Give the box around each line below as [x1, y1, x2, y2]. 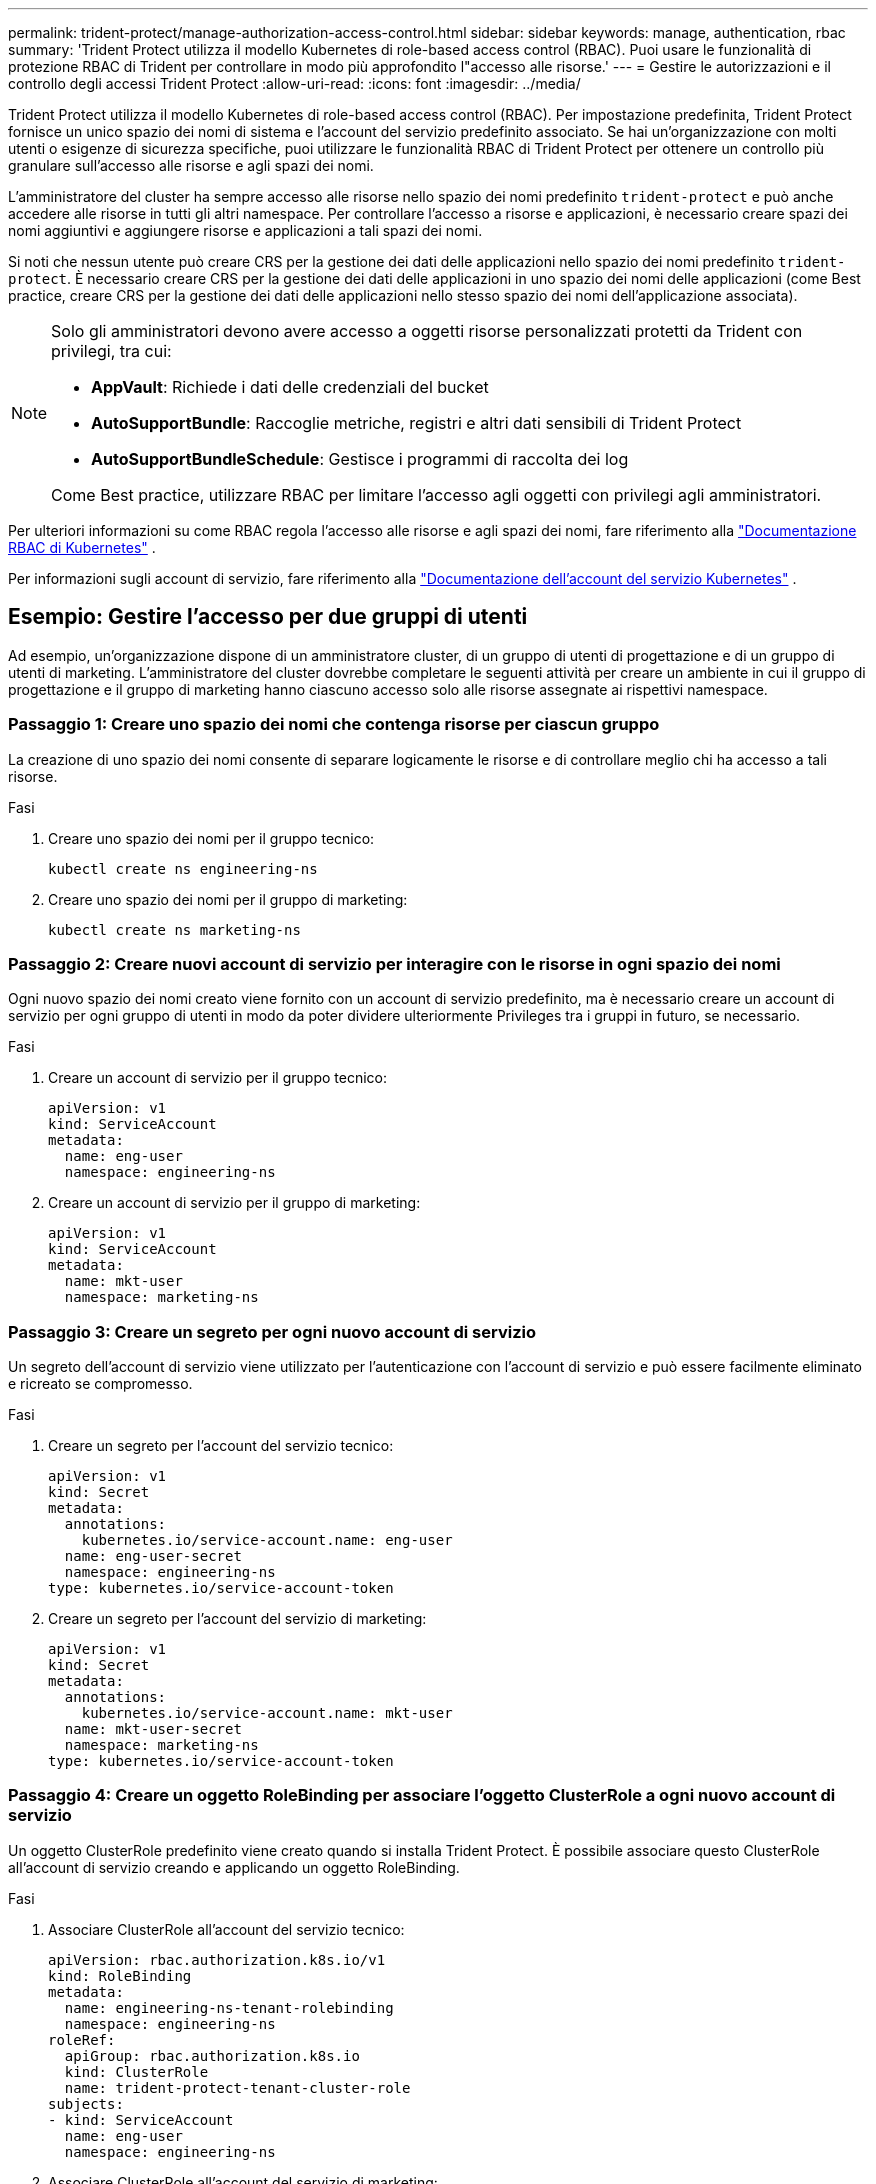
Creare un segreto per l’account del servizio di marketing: [48, 1610, 427, 1628]
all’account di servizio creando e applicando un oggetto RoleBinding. [8, 1858, 460, 1876]
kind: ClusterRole [64, 2063, 209, 2080]
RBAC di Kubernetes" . [8, 539, 156, 556]
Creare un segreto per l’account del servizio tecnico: [48, 1437, 394, 1455]
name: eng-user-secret [64, 1548, 242, 1565]
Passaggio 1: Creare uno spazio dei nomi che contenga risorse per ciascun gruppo [8, 714, 660, 735]
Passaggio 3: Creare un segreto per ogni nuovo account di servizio [8, 1321, 537, 1342]
